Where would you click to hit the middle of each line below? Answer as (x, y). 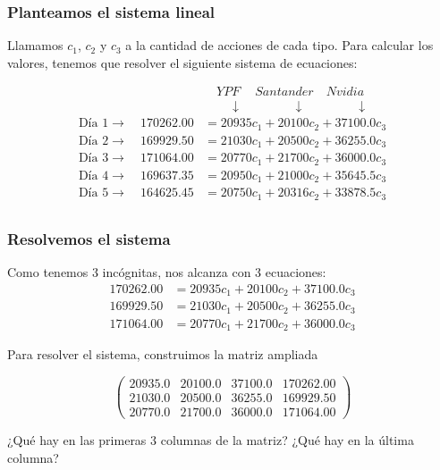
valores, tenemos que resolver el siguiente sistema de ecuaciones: (182, 62)
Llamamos (35, 45)
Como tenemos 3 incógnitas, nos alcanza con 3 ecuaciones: (167, 272)
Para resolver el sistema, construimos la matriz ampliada (163, 354)
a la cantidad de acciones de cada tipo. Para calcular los (279, 45)
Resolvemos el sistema (89, 238)
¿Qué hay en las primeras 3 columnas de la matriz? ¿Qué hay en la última (211, 439)
